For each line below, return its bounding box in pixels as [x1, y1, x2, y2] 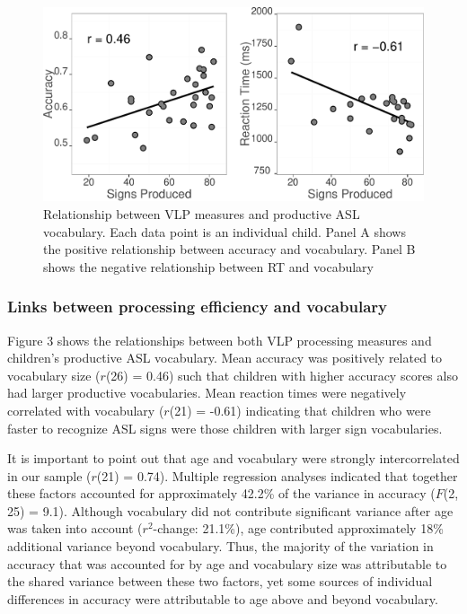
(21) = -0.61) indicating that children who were [169, 400, 431, 419]
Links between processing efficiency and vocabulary [7, 295, 387, 318]
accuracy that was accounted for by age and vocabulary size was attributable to [7, 554, 447, 573]
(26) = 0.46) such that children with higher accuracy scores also [105, 365, 458, 384]
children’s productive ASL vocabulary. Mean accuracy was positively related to [7, 348, 443, 367]
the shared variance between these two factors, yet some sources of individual [7, 572, 433, 591]
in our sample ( [7, 466, 92, 485]
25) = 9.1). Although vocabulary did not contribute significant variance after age [7, 501, 454, 520]
